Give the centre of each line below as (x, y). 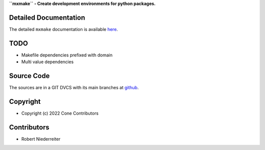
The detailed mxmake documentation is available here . (64, 29)
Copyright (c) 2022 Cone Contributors (60, 113)
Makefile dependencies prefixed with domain (67, 55)
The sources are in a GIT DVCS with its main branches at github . (74, 88)
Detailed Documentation (47, 17)
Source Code (29, 76)
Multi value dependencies (47, 62)
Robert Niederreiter (41, 139)
